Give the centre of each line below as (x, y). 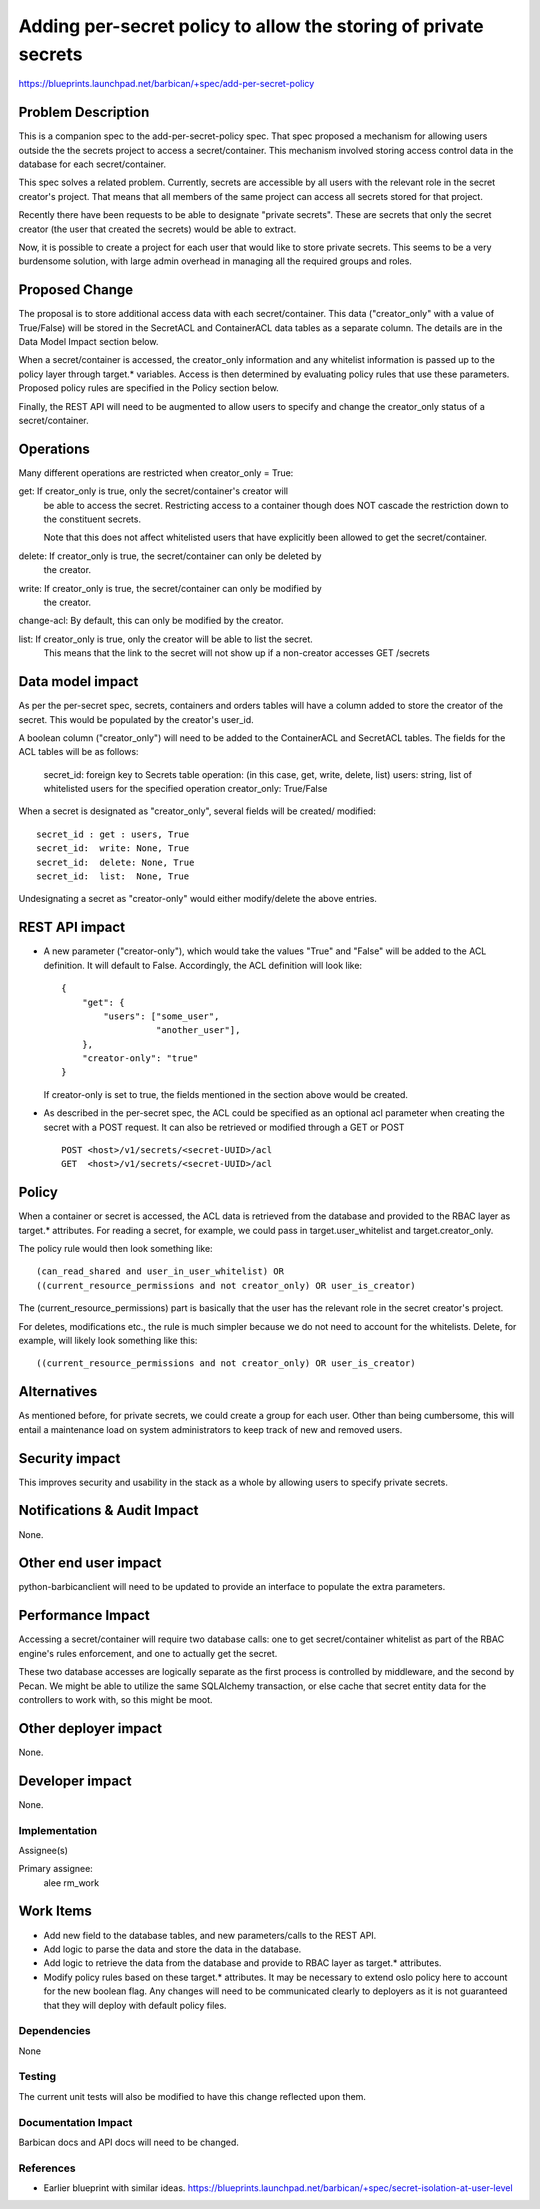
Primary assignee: (56, 1869)
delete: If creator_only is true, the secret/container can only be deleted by (170, 556)
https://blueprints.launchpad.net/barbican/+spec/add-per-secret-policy (166, 84)
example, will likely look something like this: (108, 1341)
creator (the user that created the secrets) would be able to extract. (157, 229)
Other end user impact (90, 1563)
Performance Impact (84, 1615)
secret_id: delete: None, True (115, 862)
